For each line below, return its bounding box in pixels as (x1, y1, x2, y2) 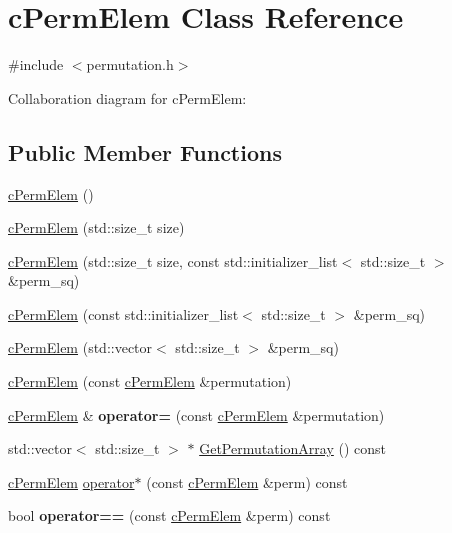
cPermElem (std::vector (8, 337, 153, 358)
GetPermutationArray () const (199, 438, 386, 459)
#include (8, 54, 64, 75)
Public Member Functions (8, 136, 282, 167)
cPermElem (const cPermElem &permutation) (8, 371, 292, 392)
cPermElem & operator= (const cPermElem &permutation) (8, 404, 385, 425)
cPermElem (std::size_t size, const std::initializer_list (8, 250, 338, 271)
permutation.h (86, 54, 174, 75)
